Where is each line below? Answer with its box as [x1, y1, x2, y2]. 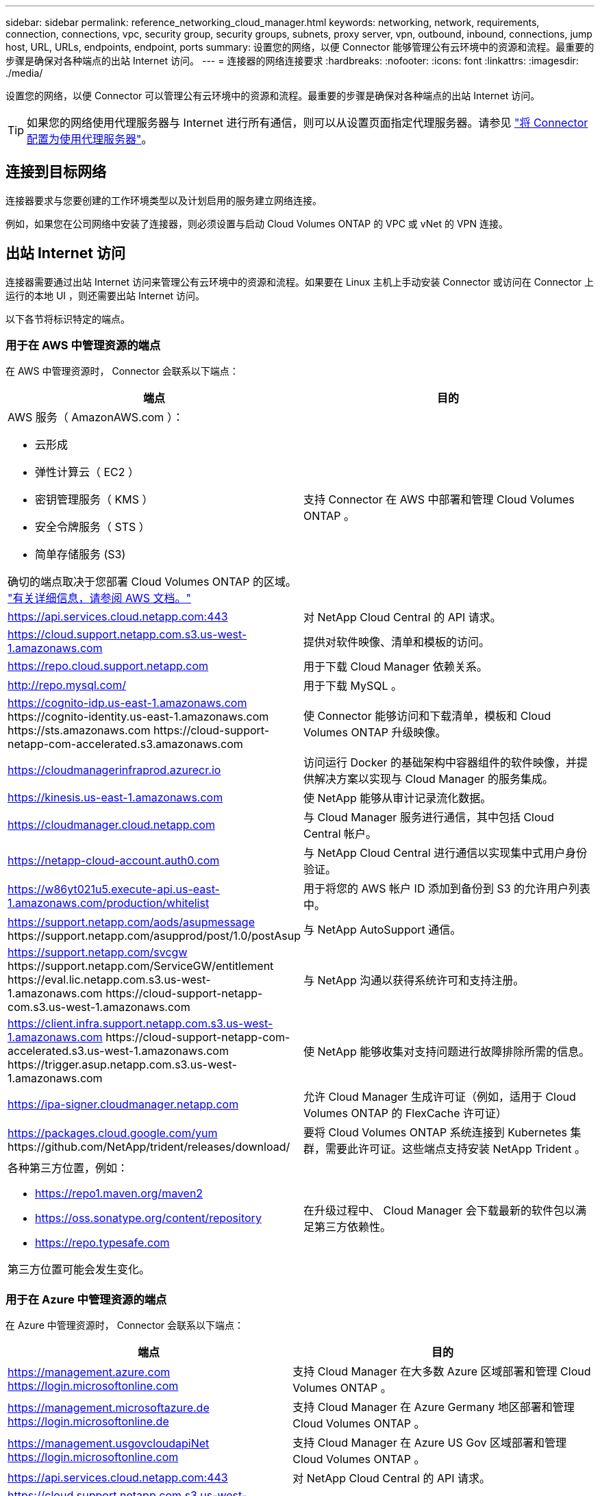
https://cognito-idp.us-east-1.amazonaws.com [8, 696, 247, 710]
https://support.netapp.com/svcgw [8, 945, 188, 960]
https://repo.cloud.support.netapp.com [8, 659, 209, 673]
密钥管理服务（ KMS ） [35, 493, 153, 507]
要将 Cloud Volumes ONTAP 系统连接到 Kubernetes [303, 1125, 568, 1140]
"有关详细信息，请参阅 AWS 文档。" [8, 591, 192, 606]
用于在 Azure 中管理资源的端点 [5, 1292, 167, 1306]
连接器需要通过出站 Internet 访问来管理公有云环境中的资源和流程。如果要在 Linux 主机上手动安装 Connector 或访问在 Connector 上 [5, 275, 595, 288]
